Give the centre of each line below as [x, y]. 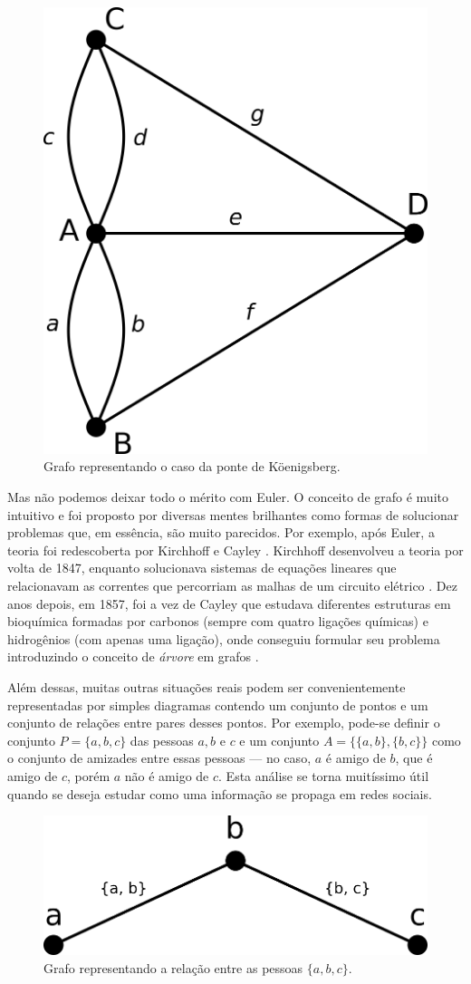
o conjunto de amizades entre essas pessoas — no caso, [159, 758]
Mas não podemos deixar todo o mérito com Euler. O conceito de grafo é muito [228, 497]
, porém [88, 775]
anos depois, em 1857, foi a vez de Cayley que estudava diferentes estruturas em [229, 603]
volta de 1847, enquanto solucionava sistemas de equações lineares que [202, 568]
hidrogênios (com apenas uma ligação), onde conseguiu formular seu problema [224, 638]
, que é [414, 758]
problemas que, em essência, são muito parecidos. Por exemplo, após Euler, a [221, 532]
